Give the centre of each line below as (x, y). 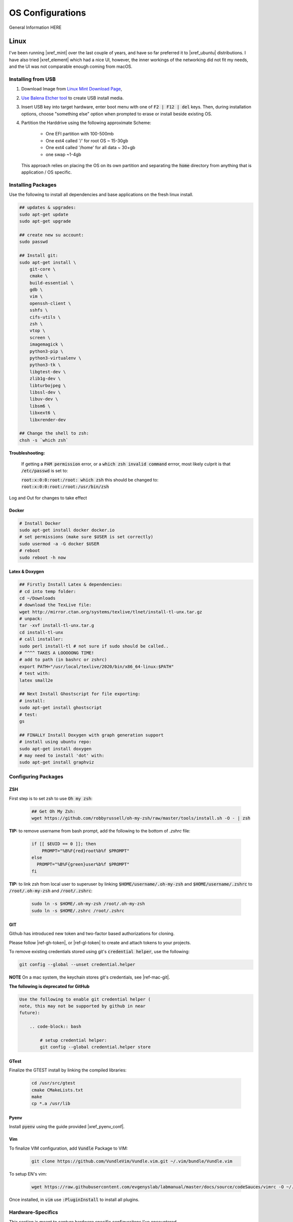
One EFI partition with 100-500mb (80, 134)
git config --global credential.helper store (95, 1047)
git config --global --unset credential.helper (77, 965)
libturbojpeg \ (48, 385)
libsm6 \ (40, 406)
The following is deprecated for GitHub (49, 986)
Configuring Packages (36, 776)
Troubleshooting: (27, 453)
